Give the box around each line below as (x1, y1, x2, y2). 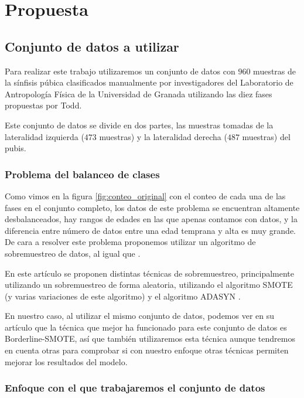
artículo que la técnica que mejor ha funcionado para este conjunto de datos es (5, 321, 287, 333)
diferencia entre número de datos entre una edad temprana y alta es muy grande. (5, 224, 296, 236)
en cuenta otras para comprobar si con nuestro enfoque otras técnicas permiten (5, 344, 289, 356)
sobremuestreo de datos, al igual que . (5, 247, 141, 259)
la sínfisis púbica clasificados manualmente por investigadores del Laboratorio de (5, 76, 293, 89)
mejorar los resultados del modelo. (5, 355, 128, 368)
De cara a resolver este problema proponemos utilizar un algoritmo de (5, 236, 256, 248)
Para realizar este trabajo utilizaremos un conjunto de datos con (5, 64, 235, 77)
